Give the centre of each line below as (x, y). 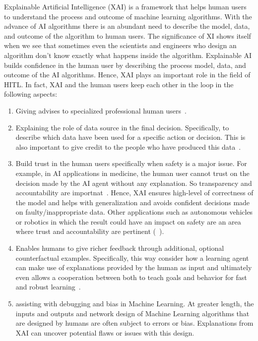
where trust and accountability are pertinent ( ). (90, 231)
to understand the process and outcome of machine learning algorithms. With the (128, 16)
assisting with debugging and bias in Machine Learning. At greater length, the (135, 304)
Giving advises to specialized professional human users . (101, 110)
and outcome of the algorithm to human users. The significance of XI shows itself (128, 35)
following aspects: (31, 94)
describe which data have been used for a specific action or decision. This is (130, 137)
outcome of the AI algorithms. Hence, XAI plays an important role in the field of (127, 75)
